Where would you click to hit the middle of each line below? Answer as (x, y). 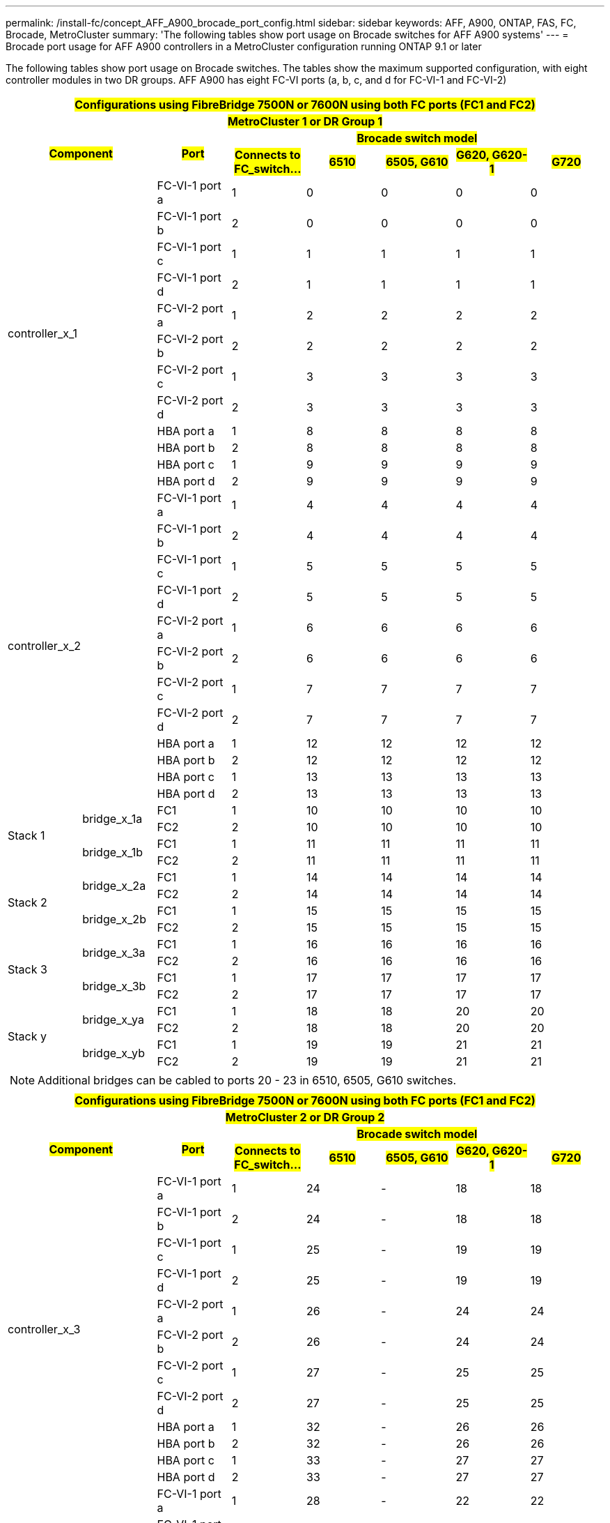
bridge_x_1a (112, 819)
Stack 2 (28, 902)
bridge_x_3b (114, 986)
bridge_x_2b (114, 919)
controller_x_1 (42, 333)
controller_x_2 (44, 646)
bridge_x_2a (114, 886)
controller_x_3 (44, 1329)
